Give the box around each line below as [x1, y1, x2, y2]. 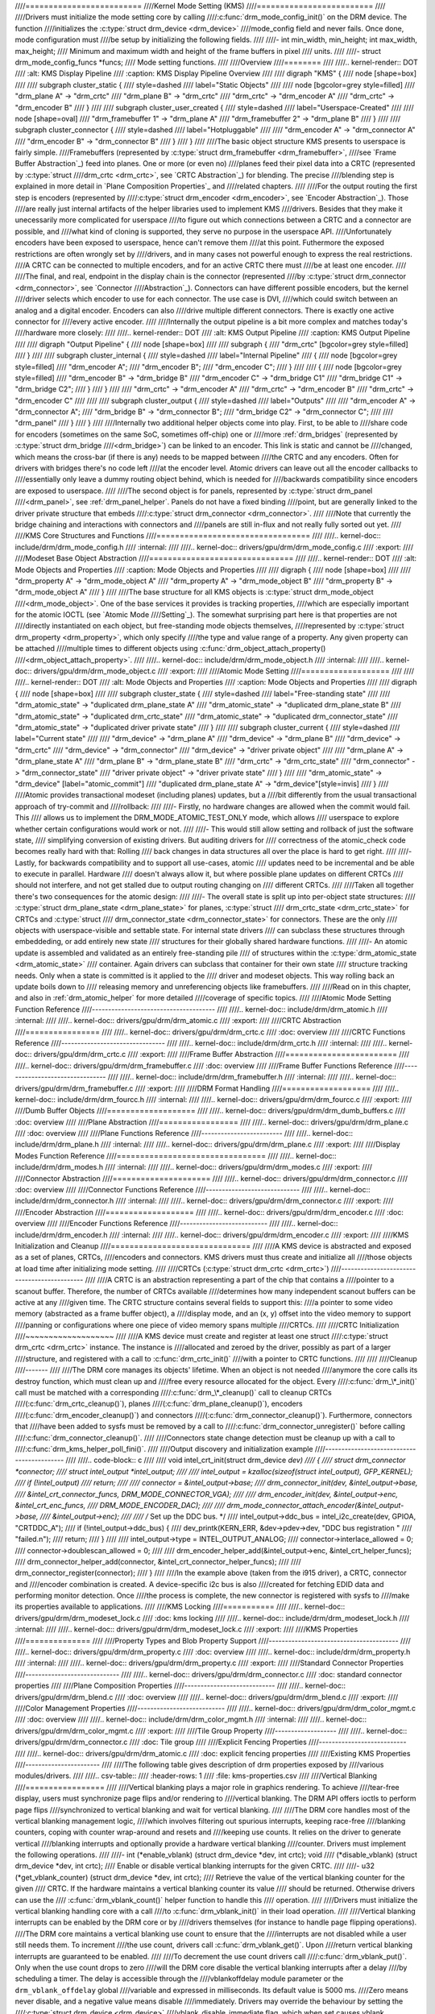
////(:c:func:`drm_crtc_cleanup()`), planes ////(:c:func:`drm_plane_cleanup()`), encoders [14, 1399, 303, 1409]
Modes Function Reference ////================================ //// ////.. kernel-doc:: [14, 1150, 338, 1160]
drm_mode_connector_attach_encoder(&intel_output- [226, 1500, 404, 1510]
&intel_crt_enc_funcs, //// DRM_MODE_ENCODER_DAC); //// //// [14, 1500, 226, 1510]
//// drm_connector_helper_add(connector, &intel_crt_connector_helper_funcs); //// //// [14, 1556, 301, 1566]
